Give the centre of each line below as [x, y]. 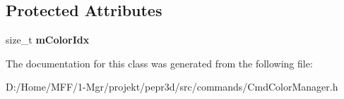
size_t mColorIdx [48, 40]
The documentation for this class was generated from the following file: [159, 63]
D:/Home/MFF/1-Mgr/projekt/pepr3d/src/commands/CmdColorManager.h [172, 87]
